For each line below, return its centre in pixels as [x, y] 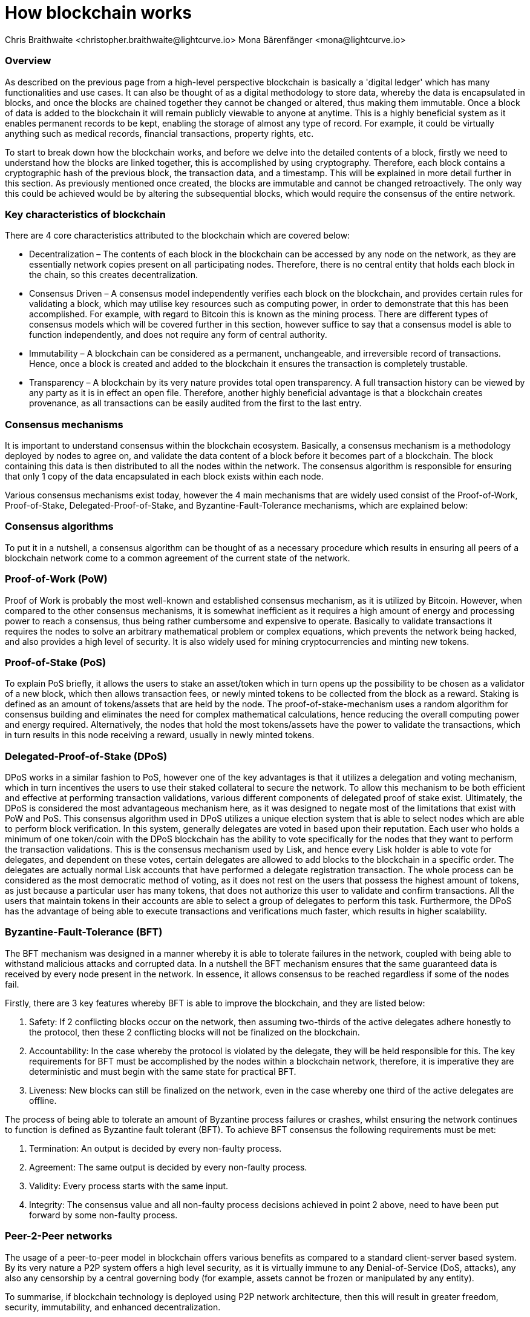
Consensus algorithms [59, 526]
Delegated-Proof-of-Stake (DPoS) [86, 756]
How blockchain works [98, 13]
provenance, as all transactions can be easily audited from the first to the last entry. [195, 403]
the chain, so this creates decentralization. [114, 275]
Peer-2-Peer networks [59, 1236]
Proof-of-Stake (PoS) [56, 662]
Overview [28, 61]
